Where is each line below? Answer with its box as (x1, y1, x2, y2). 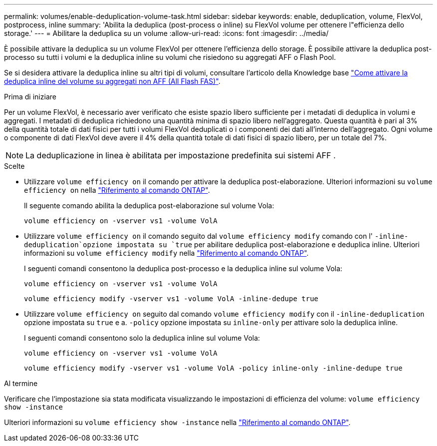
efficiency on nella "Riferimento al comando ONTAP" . (24, 186, 210, 194)
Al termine (4, 379, 38, 388)
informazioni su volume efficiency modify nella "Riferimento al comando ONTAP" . (24, 249, 309, 257)
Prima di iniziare (4, 92, 56, 101)
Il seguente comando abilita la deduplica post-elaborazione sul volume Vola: (24, 201, 274, 210)
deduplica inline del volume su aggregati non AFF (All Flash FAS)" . (4, 77, 220, 85)
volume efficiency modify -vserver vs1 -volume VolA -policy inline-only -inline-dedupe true (24, 364, 403, 372)
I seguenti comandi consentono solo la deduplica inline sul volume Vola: (24, 334, 260, 342)
